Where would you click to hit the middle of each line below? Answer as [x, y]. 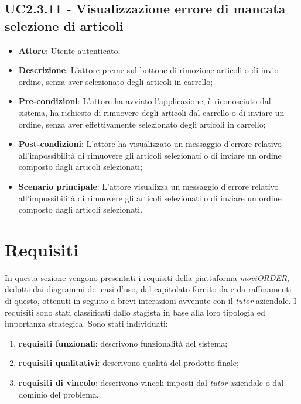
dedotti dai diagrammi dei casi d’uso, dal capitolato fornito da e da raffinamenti [148, 289]
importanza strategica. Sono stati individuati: [86, 323]
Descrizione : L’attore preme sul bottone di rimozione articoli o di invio [148, 70]
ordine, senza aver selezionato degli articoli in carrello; [116, 81]
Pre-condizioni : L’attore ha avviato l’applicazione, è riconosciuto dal [145, 101]
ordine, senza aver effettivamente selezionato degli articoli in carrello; [142, 124]
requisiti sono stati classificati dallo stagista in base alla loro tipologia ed [135, 312]
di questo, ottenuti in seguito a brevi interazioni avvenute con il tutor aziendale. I [151, 301]
